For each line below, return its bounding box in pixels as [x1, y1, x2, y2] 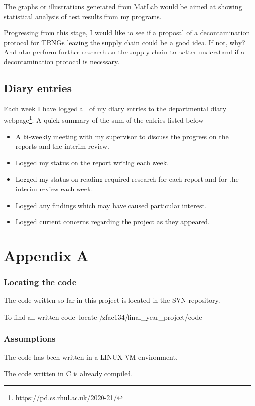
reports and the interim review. [15, 141, 109, 151]
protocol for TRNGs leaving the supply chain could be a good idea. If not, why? [4, 37, 245, 47]
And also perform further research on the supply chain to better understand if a [4, 47, 245, 57]
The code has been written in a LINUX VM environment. [4, 352, 178, 362]
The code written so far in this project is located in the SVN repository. [4, 295, 220, 305]
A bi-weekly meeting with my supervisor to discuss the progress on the [15, 131, 229, 141]
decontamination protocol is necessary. [4, 56, 120, 66]
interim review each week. [15, 183, 93, 193]
